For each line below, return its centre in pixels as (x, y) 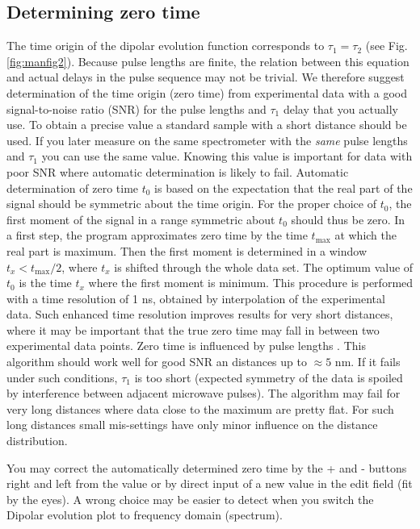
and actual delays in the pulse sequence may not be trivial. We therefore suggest (206, 77)
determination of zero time (73, 187)
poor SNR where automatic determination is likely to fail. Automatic (178, 171)
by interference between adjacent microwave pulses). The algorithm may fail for (204, 393)
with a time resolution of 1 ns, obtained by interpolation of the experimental (196, 298)
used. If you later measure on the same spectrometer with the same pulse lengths (207, 140)
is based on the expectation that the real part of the (283, 187)
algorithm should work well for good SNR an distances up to (157, 362)
